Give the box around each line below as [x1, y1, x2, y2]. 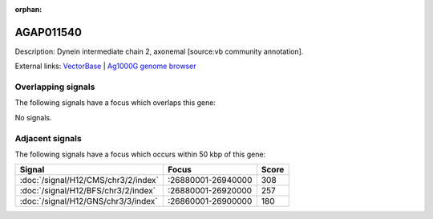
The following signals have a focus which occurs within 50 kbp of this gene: [14, 149, 266, 159]
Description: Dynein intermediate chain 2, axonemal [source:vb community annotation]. [14, 47, 304, 56]
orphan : [14, 5, 42, 14]
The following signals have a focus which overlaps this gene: [14, 98, 216, 107]
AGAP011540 [14, 25, 82, 39]
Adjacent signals [14, 132, 82, 144]
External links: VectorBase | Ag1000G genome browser [14, 61, 196, 71]
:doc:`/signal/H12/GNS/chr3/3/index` [19, 196, 158, 207]
